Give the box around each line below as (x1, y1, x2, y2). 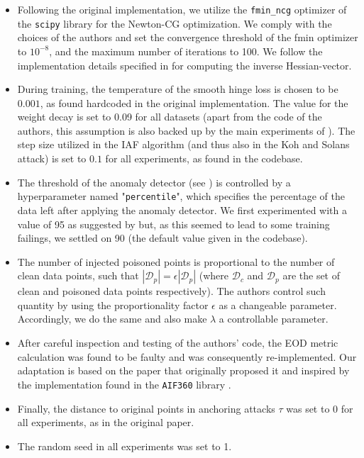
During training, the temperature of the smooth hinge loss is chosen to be (17, 82, 338, 96)
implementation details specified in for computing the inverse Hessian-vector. (17, 57, 352, 72)
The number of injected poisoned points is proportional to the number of (17, 254, 335, 269)
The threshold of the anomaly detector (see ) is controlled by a (17, 174, 291, 189)
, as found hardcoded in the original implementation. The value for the (40, 95, 348, 110)
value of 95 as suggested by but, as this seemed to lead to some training (17, 216, 330, 231)
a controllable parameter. (219, 311, 329, 326)
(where (199, 268, 229, 283)
